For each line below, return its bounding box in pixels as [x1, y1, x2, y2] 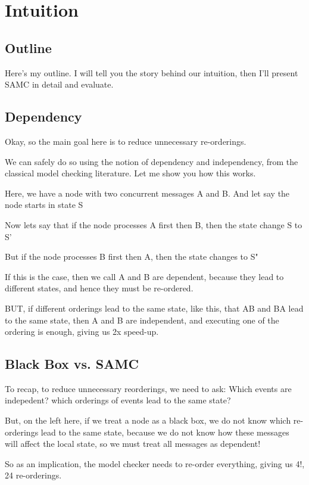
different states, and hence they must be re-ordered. [5, 282, 193, 294]
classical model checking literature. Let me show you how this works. [5, 167, 256, 179]
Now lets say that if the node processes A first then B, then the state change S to [5, 218, 302, 231]
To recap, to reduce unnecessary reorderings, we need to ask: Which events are [5, 382, 292, 394]
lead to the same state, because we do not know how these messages [40, 425, 289, 438]
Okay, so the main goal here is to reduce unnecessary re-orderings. [5, 135, 246, 147]
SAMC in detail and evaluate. [5, 78, 114, 91]
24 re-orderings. [5, 469, 62, 481]
